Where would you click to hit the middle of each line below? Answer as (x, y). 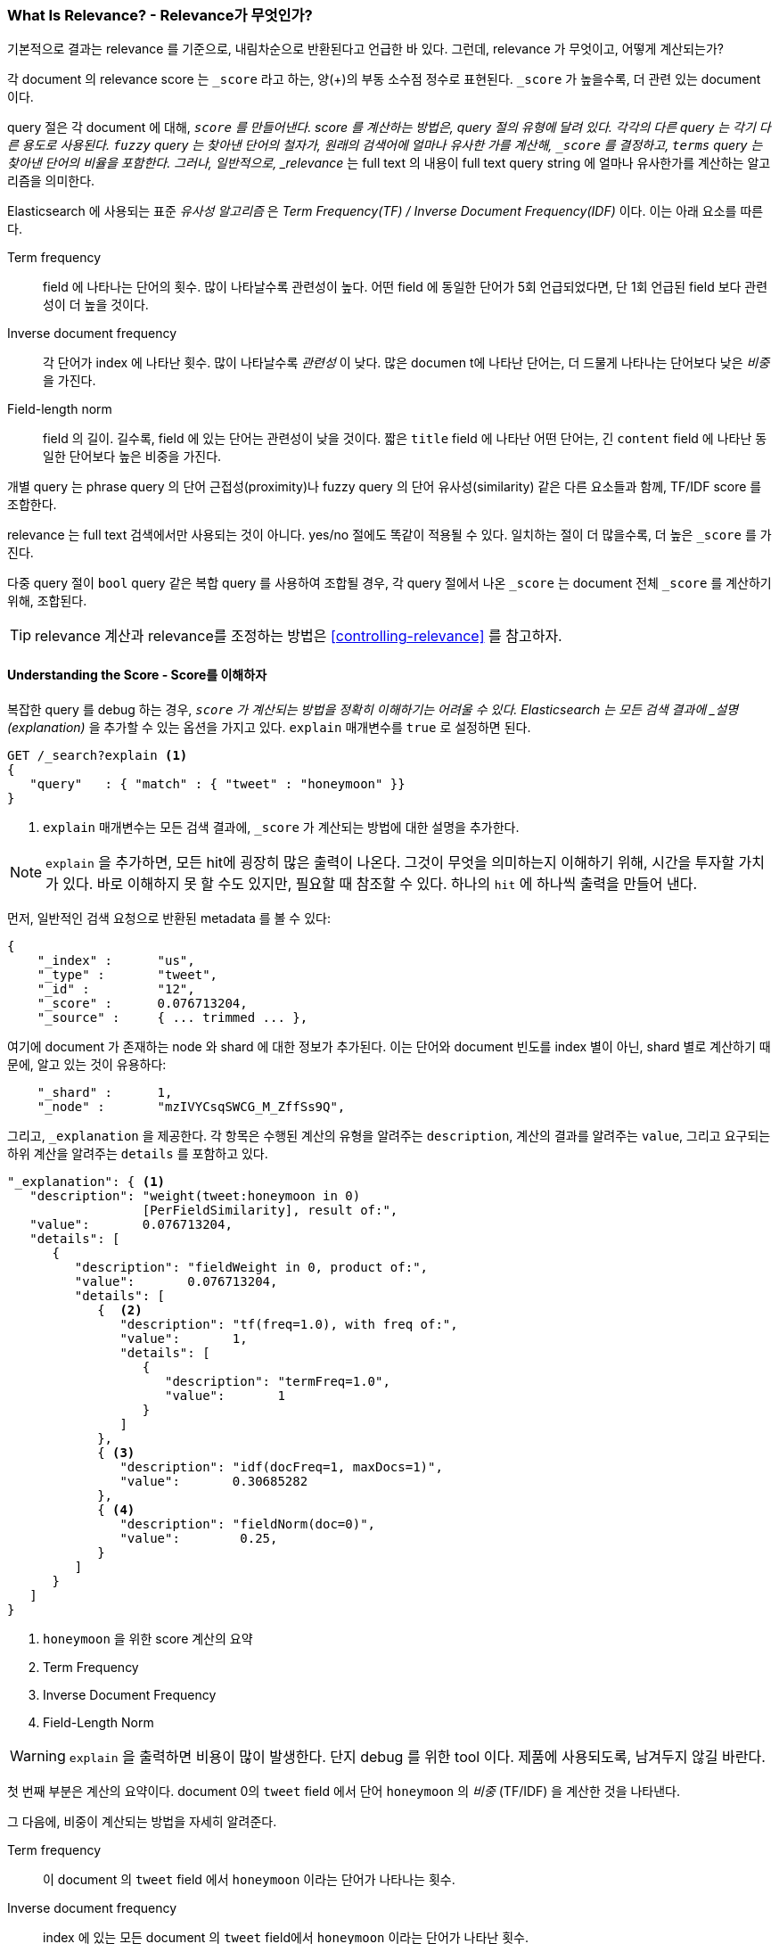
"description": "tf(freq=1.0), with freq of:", (289, 1324)
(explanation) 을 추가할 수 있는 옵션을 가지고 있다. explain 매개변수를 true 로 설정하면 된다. (269, 727)
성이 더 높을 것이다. (96, 305)
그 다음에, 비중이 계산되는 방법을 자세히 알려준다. (142, 1821)
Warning (38, 1755)
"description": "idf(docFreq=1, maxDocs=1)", (281, 1466)
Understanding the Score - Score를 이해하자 (137, 674)
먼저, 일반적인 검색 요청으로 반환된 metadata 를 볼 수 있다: (169, 918)
